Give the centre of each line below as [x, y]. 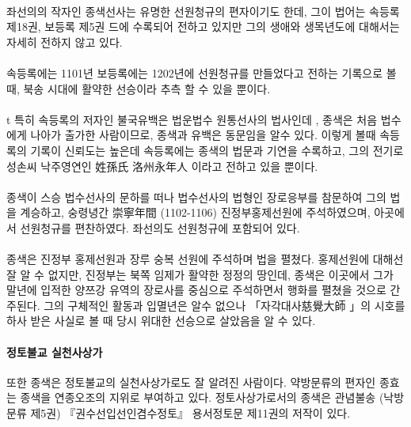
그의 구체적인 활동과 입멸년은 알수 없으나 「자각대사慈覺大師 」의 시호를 [225, 305]
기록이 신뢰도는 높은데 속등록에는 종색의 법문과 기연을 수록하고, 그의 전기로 [217, 150]
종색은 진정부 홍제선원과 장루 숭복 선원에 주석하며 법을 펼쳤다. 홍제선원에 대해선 [205, 259]
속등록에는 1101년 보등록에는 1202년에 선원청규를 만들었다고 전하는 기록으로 [195, 72]
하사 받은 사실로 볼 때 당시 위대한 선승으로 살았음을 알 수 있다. [161, 321]
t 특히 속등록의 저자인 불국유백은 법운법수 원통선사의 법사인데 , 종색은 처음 [192, 119]
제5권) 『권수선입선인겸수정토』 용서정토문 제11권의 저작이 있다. [190, 413]
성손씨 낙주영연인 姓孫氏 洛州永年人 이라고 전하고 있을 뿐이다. [162, 166]
